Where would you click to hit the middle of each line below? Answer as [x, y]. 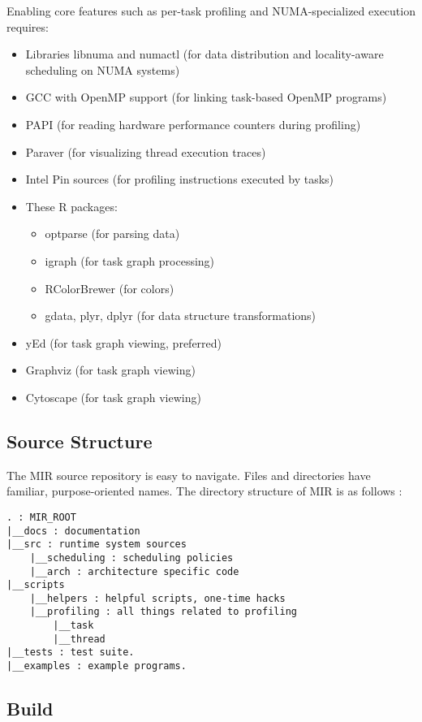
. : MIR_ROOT [41, 517]
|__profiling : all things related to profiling [163, 612]
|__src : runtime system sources [97, 545]
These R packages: [71, 206]
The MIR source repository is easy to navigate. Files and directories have [189, 475]
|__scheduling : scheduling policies [131, 558]
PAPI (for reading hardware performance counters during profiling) [193, 124]
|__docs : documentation [73, 531]
